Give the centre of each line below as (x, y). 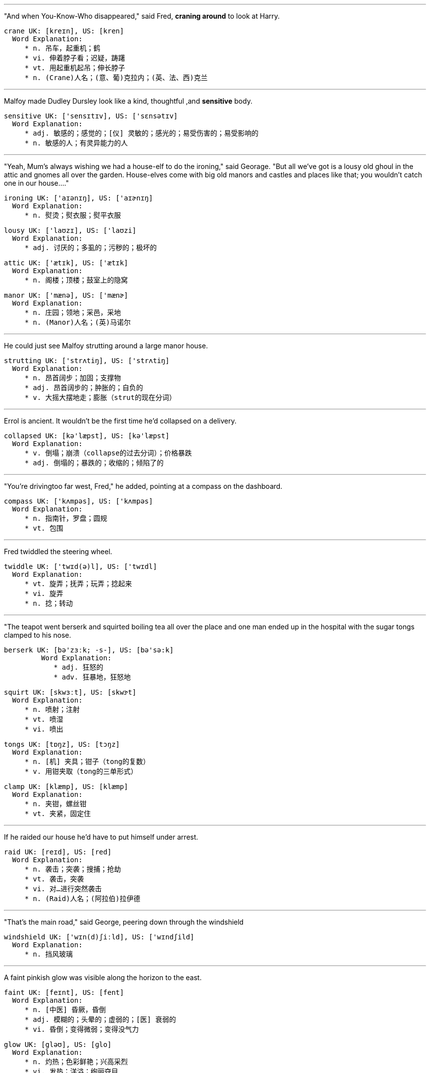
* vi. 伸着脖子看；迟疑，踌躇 (75, 58)
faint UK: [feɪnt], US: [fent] (64, 992)
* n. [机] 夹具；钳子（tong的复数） (87, 762)
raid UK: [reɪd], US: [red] (58, 852)
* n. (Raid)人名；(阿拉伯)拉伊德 (82, 899)
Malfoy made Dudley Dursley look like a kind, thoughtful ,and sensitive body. (128, 101)
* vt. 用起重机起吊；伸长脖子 (75, 68)
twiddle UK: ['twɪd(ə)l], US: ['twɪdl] (81, 566)
